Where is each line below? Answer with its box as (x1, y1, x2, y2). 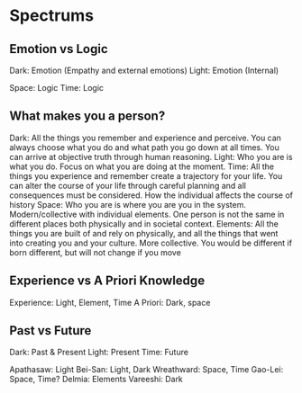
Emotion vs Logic (9, 41, 108, 57)
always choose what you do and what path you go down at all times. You (9, 141, 279, 153)
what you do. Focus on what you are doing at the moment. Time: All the (9, 161, 275, 172)
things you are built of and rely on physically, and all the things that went (9, 228, 279, 238)
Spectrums (9, 5, 95, 26)
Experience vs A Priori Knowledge (9, 273, 206, 289)
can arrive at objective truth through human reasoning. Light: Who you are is (9, 151, 293, 162)
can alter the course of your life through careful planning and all (9, 180, 246, 191)
